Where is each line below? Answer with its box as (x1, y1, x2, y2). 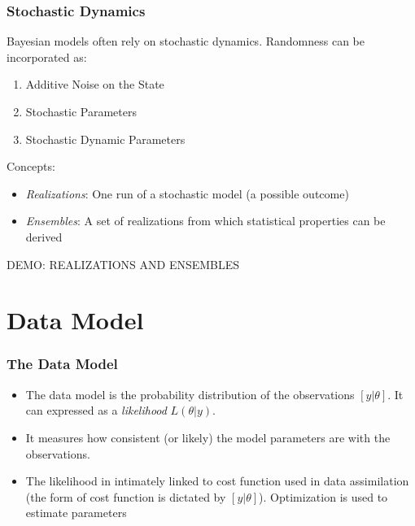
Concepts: (7, 158, 55, 175)
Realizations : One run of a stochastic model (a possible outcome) (25, 185, 349, 202)
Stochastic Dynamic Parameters (25, 130, 186, 147)
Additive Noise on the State (25, 76, 164, 93)
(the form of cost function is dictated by (25, 488, 226, 505)
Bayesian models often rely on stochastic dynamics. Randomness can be (7, 33, 365, 50)
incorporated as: (7, 48, 87, 65)
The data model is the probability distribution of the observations (25, 385, 355, 402)
